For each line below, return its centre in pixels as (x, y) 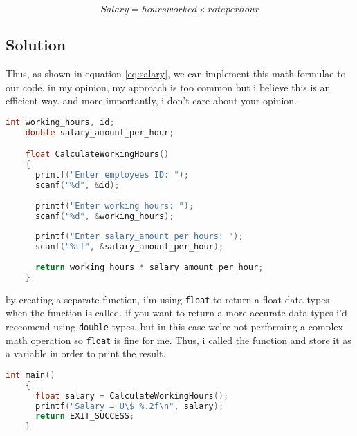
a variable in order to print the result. (86, 353)
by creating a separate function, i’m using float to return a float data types (167, 299)
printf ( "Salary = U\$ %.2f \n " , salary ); (129, 406)
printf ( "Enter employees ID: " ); (112, 175)
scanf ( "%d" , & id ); (77, 186)
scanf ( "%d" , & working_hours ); (104, 216)
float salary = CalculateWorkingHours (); (132, 396)
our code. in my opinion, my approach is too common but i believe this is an (168, 87)
